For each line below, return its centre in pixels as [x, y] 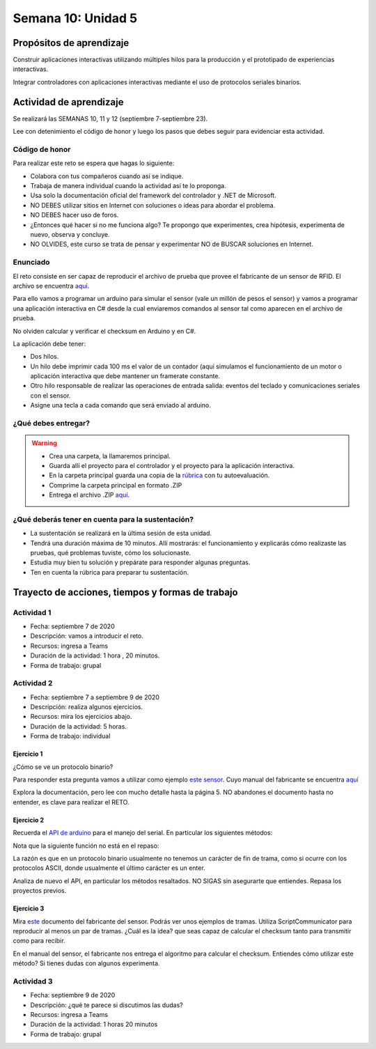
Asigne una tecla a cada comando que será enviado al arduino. [121, 405]
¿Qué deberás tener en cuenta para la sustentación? [103, 519]
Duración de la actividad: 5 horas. [78, 726]
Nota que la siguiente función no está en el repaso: [86, 846]
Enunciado [31, 263]
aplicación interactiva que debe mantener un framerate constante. [125, 376]
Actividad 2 [33, 683]
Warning [44, 443]
